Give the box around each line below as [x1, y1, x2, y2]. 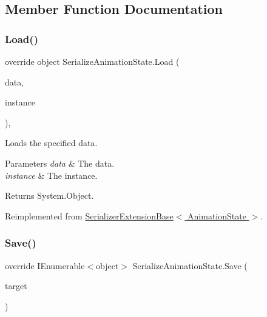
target [5, 279, 27, 292]
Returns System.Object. [5, 189, 94, 202]
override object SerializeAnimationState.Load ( [5, 55, 180, 67]
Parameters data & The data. [5, 156, 115, 169]
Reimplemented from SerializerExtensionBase [5, 209, 174, 222]
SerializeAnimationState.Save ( [132, 259, 248, 272]
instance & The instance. [5, 169, 98, 181]
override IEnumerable [5, 259, 85, 272]
